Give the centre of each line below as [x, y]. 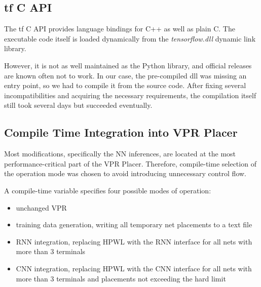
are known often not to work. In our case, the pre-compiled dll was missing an [125, 75]
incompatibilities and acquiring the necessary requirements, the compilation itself [130, 95]
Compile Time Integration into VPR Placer [121, 132]
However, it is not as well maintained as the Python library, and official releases [128, 65]
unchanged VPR [41, 207]
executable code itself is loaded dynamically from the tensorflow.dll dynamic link [130, 38]
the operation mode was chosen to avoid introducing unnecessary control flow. [125, 173]
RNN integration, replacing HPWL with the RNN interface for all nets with [134, 241]
